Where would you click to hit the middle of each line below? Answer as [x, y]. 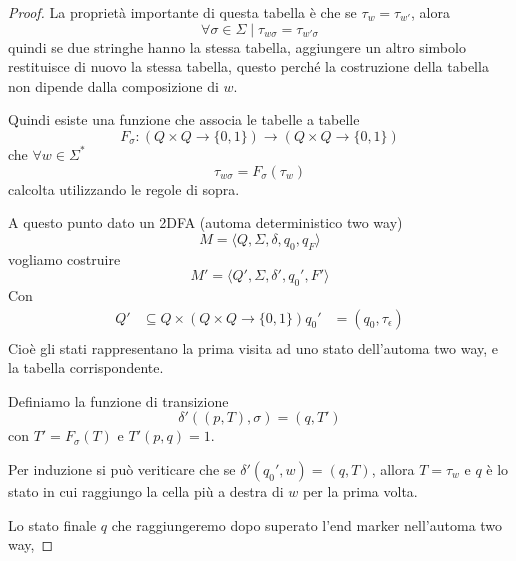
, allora [393, 468]
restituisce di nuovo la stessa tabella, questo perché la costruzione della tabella [248, 66]
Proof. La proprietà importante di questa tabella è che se [182, 12]
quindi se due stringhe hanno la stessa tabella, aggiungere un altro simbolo [237, 46]
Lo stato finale [52, 524]
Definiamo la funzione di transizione [118, 400]
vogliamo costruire [64, 258]
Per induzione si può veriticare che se [122, 468]
